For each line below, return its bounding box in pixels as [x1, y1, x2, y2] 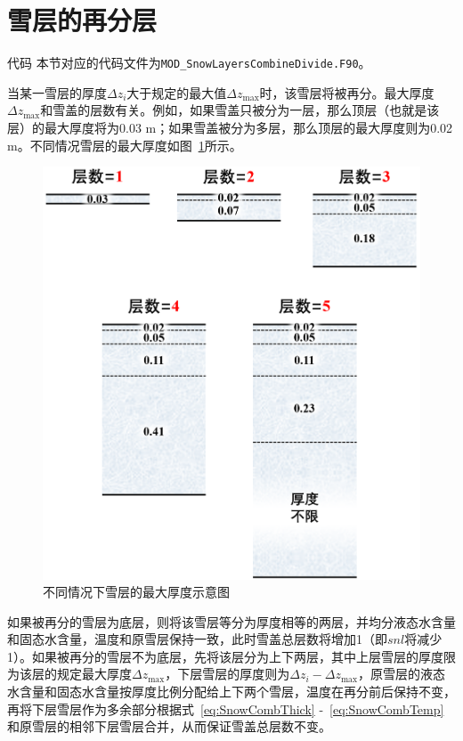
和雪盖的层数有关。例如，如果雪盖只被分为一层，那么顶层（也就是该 [40, 101, 440, 119]
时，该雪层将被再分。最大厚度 [259, 83, 435, 102]
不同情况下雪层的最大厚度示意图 [43, 582, 230, 601]
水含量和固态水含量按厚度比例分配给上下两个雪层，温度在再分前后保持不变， [7, 682, 456, 701]
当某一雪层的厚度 [7, 83, 107, 102]
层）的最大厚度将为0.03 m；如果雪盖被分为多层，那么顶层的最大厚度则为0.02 [7, 118, 453, 136]
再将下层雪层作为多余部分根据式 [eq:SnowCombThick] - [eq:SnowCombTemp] [7, 699, 444, 718]
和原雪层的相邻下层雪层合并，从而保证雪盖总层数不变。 [7, 717, 331, 736]
